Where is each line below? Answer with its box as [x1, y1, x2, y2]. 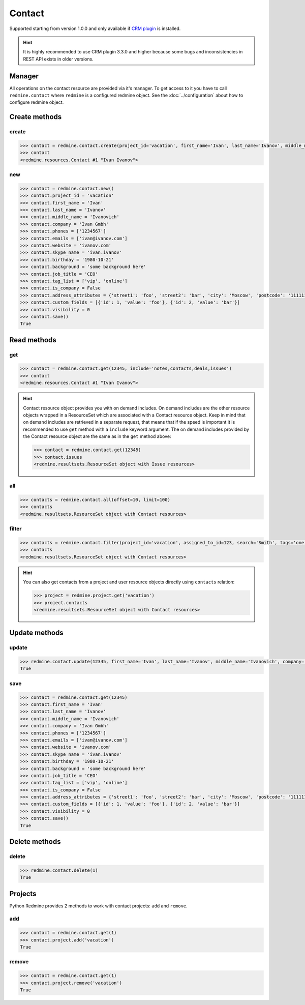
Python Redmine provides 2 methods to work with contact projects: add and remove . [9, 903, 188, 909]
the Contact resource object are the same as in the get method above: [23, 433, 171, 439]
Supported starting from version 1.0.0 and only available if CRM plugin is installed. [9, 25, 181, 32]
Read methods [9, 336, 57, 344]
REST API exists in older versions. [23, 56, 94, 62]
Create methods [9, 112, 62, 122]
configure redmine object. [9, 99, 64, 105]
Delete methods [9, 837, 61, 846]
